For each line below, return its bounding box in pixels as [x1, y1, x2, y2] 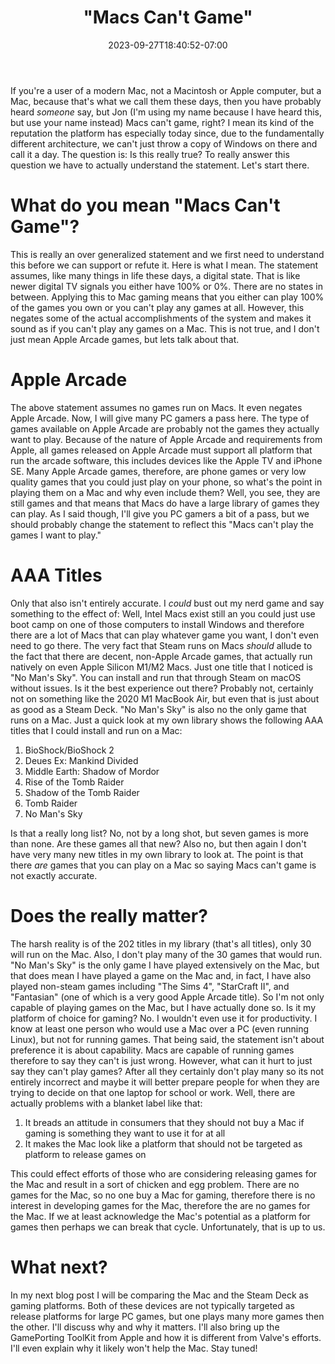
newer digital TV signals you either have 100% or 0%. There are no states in [10, 280, 323, 292]
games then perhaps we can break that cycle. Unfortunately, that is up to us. [10, 1221, 326, 1233]
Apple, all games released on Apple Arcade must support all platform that [10, 444, 313, 456]
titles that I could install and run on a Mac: [10, 724, 183, 736]
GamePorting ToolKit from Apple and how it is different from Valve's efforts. [10, 1331, 322, 1343]
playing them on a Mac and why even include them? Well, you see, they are [10, 486, 321, 498]
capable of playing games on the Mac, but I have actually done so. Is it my [10, 1001, 316, 1013]
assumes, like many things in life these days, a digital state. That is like [10, 269, 301, 281]
